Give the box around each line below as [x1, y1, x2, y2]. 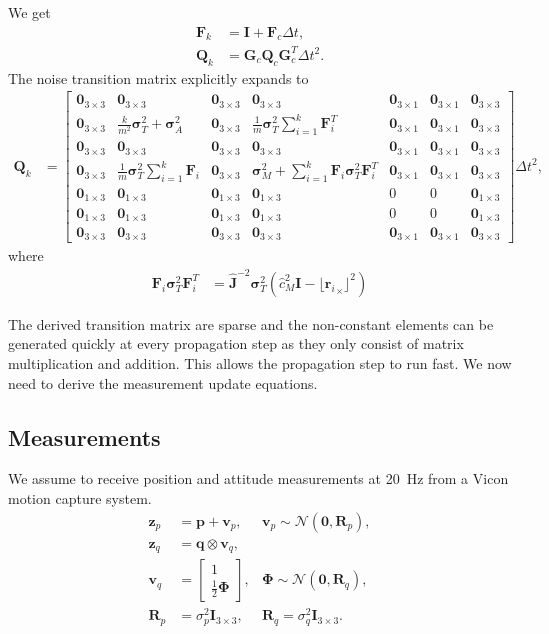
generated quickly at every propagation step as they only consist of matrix [8, 333, 464, 354]
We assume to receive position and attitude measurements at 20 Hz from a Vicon [8, 468, 509, 489]
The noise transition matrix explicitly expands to [8, 67, 309, 88]
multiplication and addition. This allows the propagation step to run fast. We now [8, 353, 512, 373]
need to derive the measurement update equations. [8, 372, 318, 393]
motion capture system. [8, 487, 152, 508]
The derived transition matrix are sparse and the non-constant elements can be [8, 313, 494, 334]
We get [8, 2, 51, 22]
